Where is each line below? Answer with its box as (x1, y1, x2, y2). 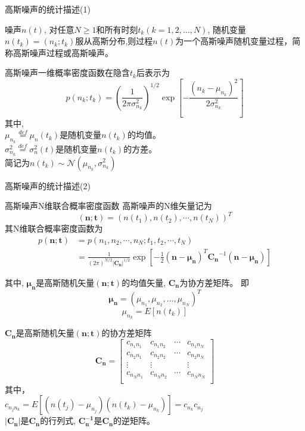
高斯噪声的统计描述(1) (5, 3, 91, 15)
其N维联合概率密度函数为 (5, 222, 103, 235)
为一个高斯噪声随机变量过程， (175, 35, 292, 47)
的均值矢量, (122, 276, 166, 288)
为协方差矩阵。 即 (179, 276, 250, 288)
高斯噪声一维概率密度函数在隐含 (5, 66, 130, 79)
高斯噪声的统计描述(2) (5, 179, 91, 192)
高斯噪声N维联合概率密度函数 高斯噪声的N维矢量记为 (5, 199, 212, 212)
